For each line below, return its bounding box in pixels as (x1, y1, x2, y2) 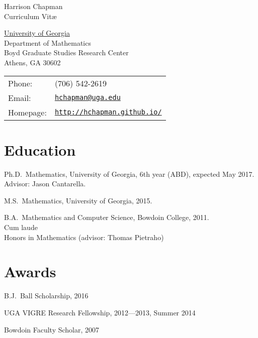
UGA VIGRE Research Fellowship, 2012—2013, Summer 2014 (4, 307, 196, 317)
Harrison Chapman (4, 1, 63, 11)
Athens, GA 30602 (4, 57, 61, 67)
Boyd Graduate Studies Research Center (4, 47, 129, 58)
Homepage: (8, 106, 47, 118)
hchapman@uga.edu (54, 93, 121, 102)
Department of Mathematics (4, 37, 91, 48)
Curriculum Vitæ (4, 11, 57, 21)
